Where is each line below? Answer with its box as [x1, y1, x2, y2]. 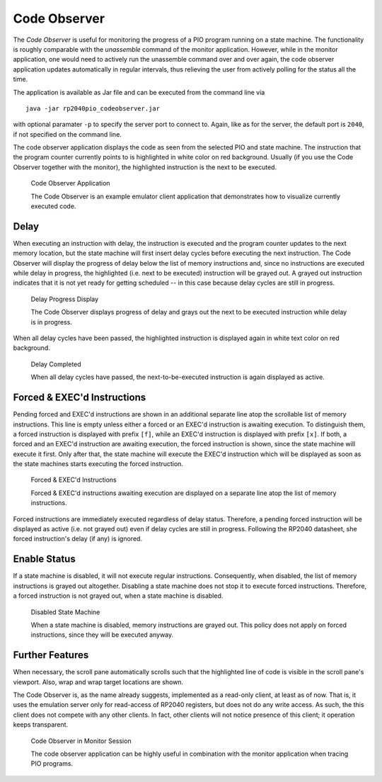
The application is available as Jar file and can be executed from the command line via [13, 88, 265, 96]
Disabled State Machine [30, 608, 100, 616]
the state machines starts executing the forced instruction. [13, 460, 184, 468]
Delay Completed [30, 360, 81, 368]
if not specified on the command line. [13, 130, 122, 138]
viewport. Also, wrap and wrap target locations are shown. [13, 677, 184, 686]
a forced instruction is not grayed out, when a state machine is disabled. [13, 591, 224, 600]
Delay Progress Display [30, 295, 99, 303]
